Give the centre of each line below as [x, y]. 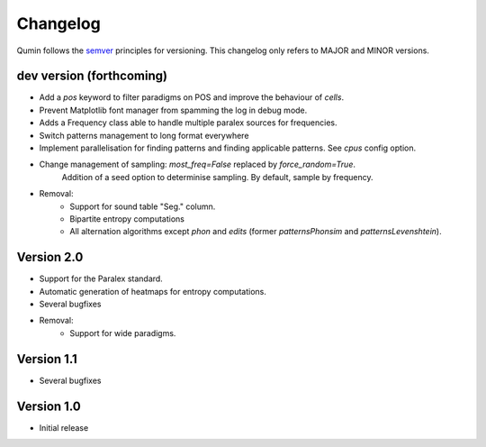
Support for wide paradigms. [123, 333]
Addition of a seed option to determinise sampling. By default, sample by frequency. [217, 177]
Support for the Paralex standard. [101, 278]
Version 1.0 [49, 406]
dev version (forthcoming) [92, 76]
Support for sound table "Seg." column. [143, 206]
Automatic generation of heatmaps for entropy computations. [153, 291]
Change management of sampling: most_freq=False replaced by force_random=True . [197, 164]
